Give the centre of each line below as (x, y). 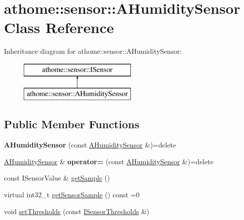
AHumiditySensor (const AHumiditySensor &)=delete (90, 145)
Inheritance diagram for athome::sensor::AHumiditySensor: (93, 51)
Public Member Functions (72, 124)
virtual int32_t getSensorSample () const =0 (72, 195)
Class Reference (59, 27)
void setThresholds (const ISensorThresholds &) (77, 211)
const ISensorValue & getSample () (57, 178)
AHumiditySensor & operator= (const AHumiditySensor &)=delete (109, 161)
